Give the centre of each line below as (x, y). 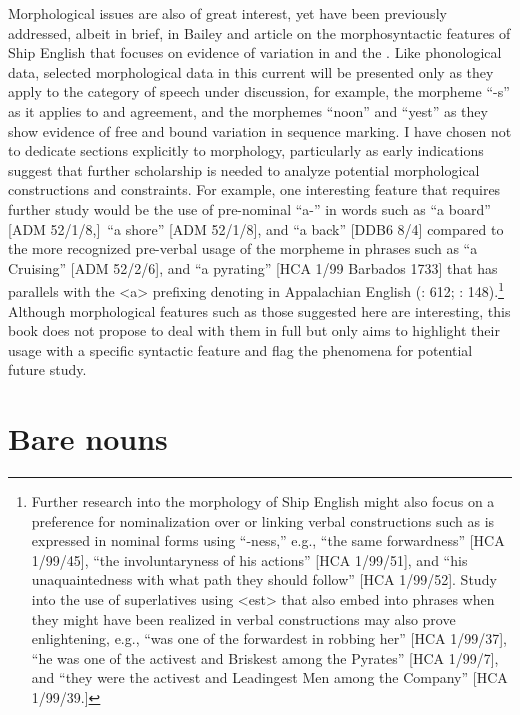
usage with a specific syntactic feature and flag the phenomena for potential (240, 349)
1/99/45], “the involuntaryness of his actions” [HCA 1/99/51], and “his (249, 559)
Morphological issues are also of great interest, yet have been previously (227, 13)
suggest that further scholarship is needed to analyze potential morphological (244, 169)
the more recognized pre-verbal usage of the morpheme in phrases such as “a (243, 248)
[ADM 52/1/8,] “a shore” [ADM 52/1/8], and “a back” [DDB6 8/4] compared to (256, 228)
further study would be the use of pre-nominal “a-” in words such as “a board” (249, 208)
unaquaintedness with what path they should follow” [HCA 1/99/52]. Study (264, 579)
